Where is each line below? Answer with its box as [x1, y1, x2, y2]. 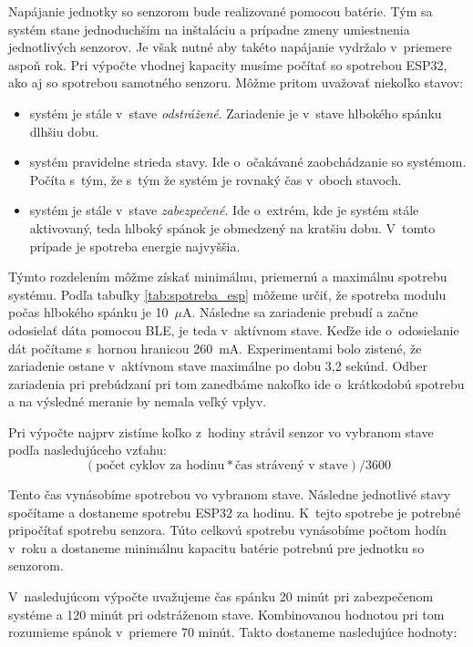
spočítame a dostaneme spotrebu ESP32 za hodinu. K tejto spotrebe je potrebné [8, 502, 461, 521]
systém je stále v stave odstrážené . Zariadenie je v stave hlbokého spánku [29, 103, 442, 122]
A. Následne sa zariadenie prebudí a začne [182, 303, 418, 322]
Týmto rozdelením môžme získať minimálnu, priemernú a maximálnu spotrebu [8, 267, 447, 286]
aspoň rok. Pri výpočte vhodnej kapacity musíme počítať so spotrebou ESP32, [8, 55, 447, 74]
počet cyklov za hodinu [96, 459, 225, 473]
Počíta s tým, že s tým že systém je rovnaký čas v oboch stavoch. [29, 169, 402, 189]
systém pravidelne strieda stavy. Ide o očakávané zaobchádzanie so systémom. [29, 152, 467, 171]
